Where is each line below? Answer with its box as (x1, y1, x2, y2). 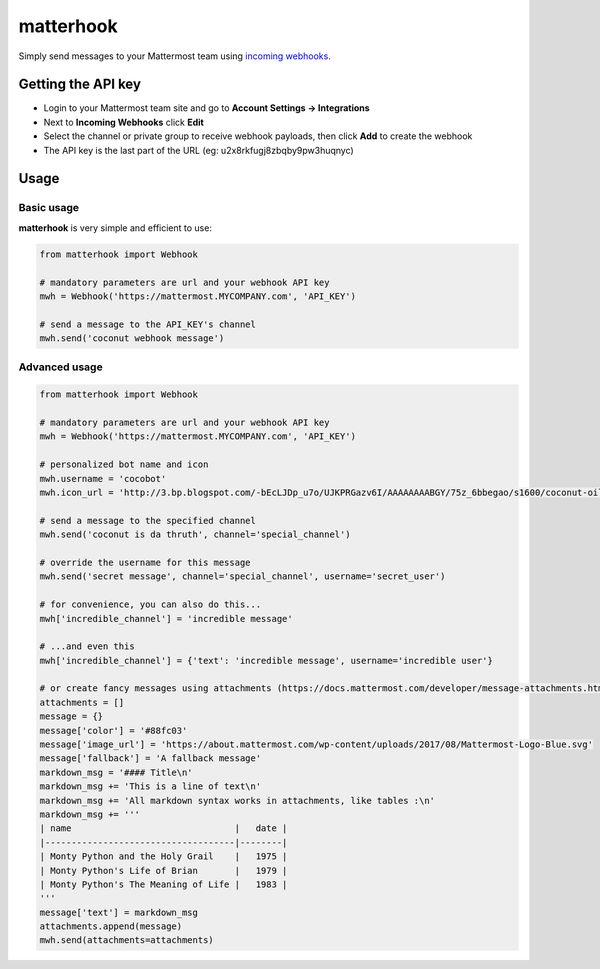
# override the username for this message (39, 556, 251, 568)
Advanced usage (18, 360, 104, 374)
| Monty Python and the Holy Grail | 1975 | (39, 851, 288, 862)
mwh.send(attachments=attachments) (39, 935, 214, 946)
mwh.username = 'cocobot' (39, 473, 167, 484)
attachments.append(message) (39, 921, 183, 932)
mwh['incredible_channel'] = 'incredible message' (39, 613, 294, 624)
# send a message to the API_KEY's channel (39, 318, 257, 330)
